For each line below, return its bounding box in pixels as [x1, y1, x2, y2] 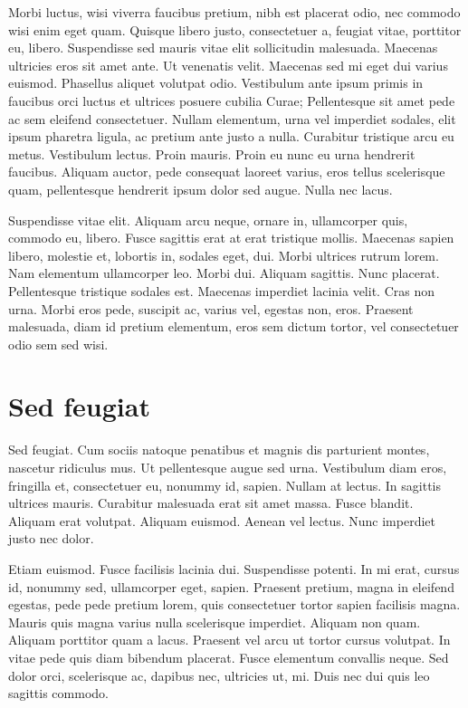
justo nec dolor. [8, 529, 94, 548]
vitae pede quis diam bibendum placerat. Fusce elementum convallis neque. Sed [8, 647, 449, 666]
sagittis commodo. [8, 684, 109, 703]
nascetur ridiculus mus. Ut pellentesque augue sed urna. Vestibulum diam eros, [8, 458, 447, 476]
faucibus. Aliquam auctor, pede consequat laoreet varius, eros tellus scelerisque [8, 162, 445, 181]
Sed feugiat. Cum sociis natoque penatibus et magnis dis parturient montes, [8, 440, 430, 459]
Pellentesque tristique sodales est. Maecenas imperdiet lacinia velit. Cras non [8, 281, 435, 300]
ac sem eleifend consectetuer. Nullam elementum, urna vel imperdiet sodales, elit [8, 109, 456, 128]
